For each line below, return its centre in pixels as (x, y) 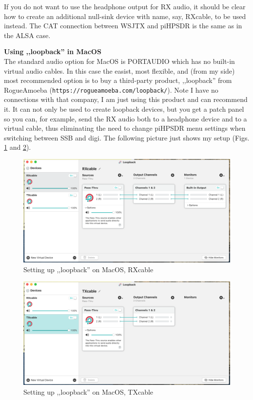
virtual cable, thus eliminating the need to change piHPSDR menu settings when (125, 128)
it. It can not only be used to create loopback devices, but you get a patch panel (124, 109)
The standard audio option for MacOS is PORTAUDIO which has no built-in (119, 61)
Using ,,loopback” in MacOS (53, 51)
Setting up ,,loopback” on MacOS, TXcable (88, 391)
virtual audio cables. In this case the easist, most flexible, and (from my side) (119, 70)
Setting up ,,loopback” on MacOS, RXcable (88, 269)
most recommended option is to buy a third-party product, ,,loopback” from (118, 80)
